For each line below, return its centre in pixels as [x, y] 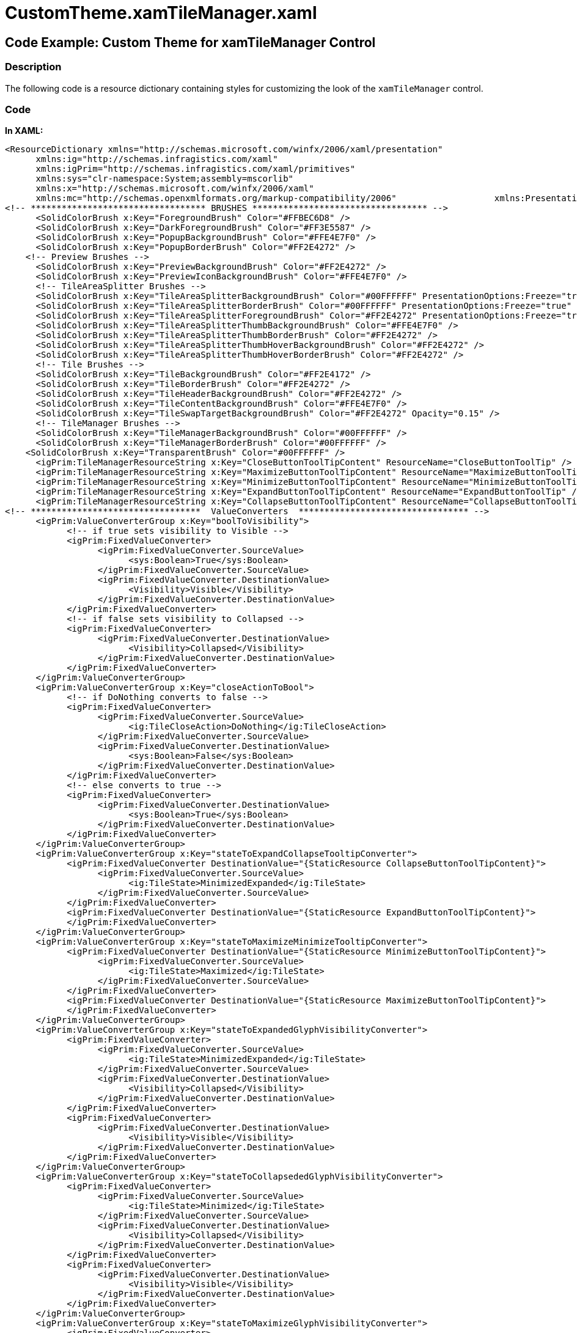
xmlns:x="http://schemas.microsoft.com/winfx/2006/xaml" [175, 189]
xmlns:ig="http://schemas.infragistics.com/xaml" [157, 159]
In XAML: [24, 131]
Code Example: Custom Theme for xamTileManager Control [190, 42]
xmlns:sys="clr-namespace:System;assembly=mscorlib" [165, 179]
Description [33, 67]
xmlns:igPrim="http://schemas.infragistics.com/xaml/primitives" [196, 169]
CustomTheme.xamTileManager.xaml [161, 13]
